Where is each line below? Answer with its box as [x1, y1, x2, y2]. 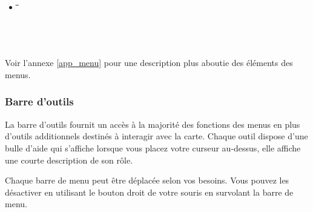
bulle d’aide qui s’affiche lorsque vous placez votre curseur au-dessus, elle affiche [5, 141, 301, 154]
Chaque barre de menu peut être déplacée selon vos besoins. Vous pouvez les [5, 174, 289, 187]
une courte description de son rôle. [5, 153, 133, 166]
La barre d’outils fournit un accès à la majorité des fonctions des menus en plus [5, 118, 300, 130]
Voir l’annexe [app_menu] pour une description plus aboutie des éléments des [5, 56, 293, 69]
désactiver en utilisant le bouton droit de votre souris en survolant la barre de [5, 185, 294, 198]
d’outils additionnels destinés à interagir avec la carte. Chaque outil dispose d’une [5, 130, 308, 142]
